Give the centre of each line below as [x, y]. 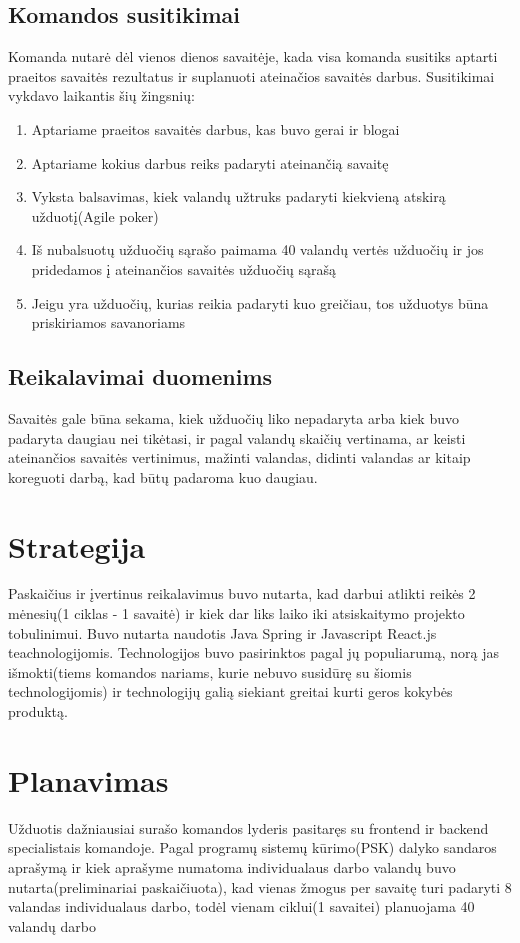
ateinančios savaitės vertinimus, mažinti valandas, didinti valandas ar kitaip [239, 457]
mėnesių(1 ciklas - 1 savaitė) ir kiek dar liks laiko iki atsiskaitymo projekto [236, 613]
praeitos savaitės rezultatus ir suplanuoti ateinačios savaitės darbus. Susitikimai [251, 75]
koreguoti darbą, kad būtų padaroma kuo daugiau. [163, 476]
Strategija [77, 545]
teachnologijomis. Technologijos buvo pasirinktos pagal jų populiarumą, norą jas [253, 652]
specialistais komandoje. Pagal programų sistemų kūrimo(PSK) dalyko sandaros [252, 847]
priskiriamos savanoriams [108, 322]
